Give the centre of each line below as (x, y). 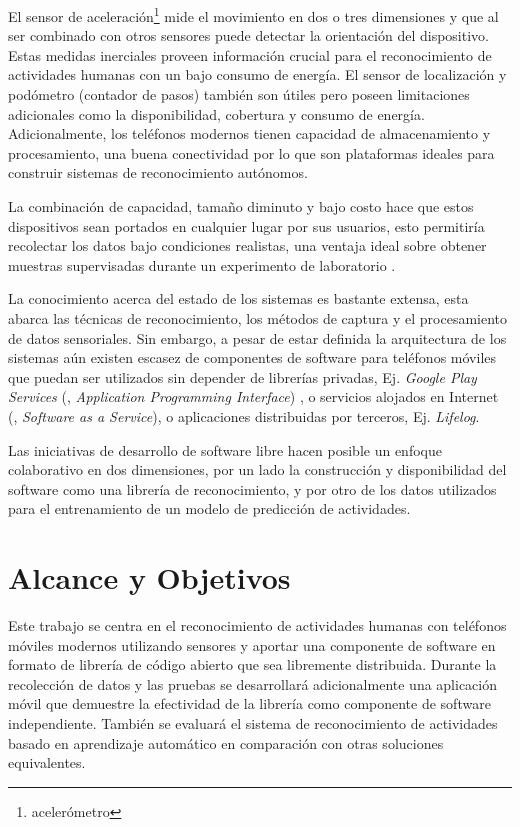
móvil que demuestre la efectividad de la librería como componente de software (249, 703)
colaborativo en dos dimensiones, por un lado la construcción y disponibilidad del (257, 469)
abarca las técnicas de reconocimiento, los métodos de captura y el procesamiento (258, 317)
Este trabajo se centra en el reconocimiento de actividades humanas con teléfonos (257, 625)
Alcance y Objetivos (149, 577)
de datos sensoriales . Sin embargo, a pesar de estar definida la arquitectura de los (257, 337)
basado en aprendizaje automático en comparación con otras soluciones (226, 742)
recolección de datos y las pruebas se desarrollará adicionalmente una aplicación (253, 683)
